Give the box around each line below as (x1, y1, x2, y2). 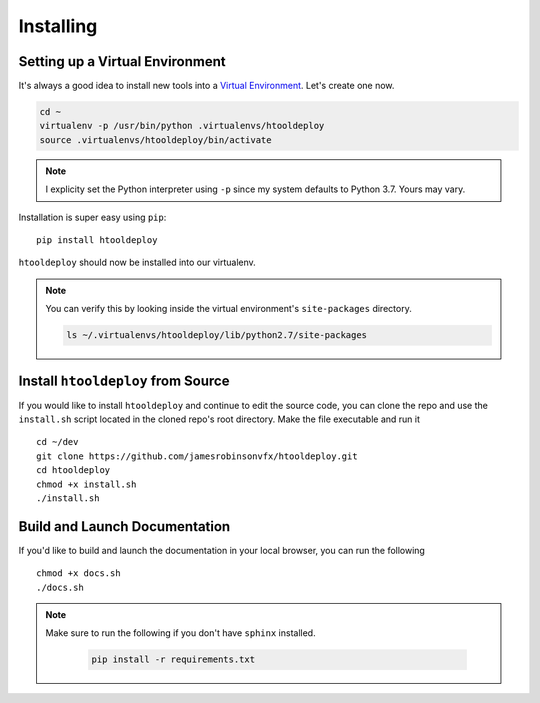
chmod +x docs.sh (36, 568, 121, 579)
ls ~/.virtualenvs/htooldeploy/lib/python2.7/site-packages (66, 330, 368, 341)
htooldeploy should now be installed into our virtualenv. (18, 256, 257, 269)
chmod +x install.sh (36, 478, 137, 490)
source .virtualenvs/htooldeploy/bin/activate (39, 134, 272, 145)
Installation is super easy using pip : (18, 211, 167, 223)
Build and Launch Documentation (18, 518, 231, 535)
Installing (18, 15, 98, 37)
